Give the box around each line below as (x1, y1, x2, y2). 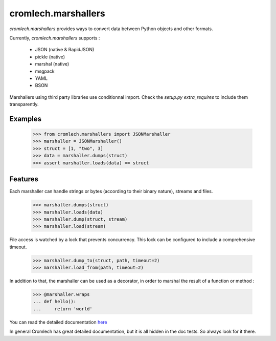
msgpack (35, 68, 55, 74)
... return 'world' (33, 306, 93, 312)
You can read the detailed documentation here (9, 319, 107, 325)
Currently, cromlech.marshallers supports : (9, 35, 100, 41)
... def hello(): (33, 299, 77, 305)
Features (9, 175, 38, 184)
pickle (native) (35, 54, 65, 60)
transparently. (9, 101, 39, 108)
